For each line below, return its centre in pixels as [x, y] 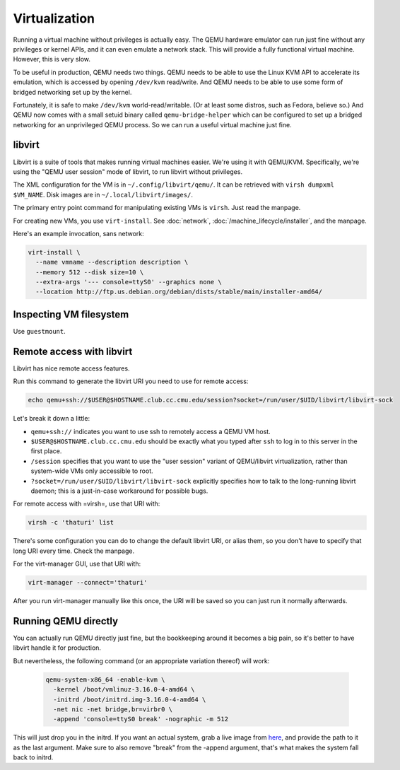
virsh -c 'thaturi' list [71, 523]
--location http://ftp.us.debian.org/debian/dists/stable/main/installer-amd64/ [179, 292]
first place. [46, 451]
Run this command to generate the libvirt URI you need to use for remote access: [131, 381]
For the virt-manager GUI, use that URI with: [77, 564]
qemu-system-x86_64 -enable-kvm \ [105, 679]
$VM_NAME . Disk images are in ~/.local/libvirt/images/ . [103, 194]
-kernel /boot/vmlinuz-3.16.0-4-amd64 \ [124, 690]
